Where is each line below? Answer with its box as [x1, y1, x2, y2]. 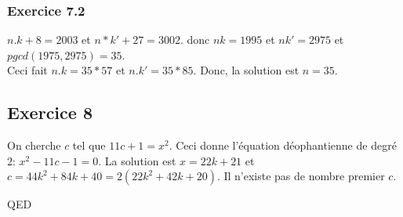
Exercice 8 [7, 100, 93, 125]
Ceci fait [7, 62, 48, 78]
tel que [72, 137, 106, 154]
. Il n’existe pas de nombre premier [216, 168, 385, 184]
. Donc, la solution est [193, 62, 300, 78]
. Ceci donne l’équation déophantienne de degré [169, 137, 397, 154]
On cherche [7, 137, 61, 154]
